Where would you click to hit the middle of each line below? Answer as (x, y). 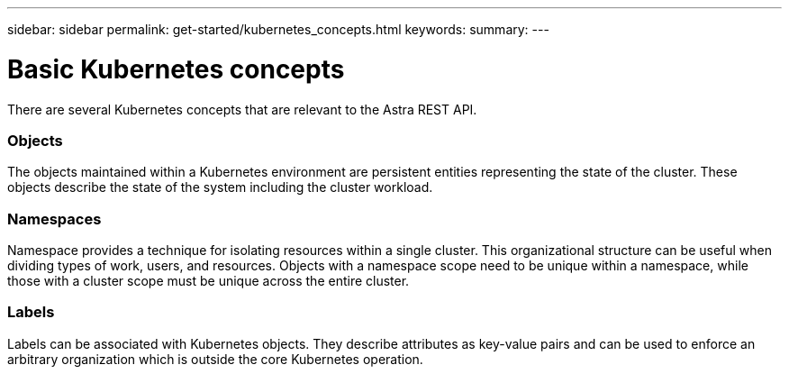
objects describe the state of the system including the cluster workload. (220, 187)
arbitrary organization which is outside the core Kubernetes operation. (215, 359)
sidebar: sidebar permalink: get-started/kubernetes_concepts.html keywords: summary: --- (278, 29)
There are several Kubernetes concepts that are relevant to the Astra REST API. (242, 109)
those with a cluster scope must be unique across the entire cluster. (209, 281)
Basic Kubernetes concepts (176, 69)
